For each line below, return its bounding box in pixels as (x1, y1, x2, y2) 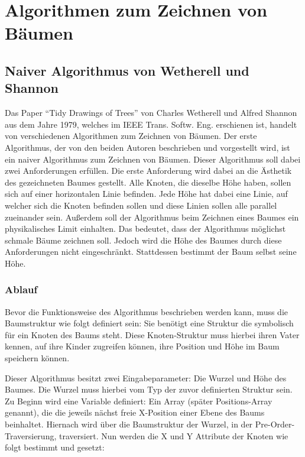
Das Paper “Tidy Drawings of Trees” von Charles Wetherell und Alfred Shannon (5, 106, 297, 119)
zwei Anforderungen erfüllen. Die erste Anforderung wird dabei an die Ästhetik (5, 164, 292, 177)
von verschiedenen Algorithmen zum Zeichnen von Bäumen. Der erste (5, 129, 257, 142)
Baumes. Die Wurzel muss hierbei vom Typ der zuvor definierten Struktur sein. (5, 383, 293, 396)
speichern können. (5, 352, 70, 364)
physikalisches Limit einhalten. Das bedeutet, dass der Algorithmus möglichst (5, 222, 286, 235)
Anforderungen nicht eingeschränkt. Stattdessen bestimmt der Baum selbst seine (5, 245, 297, 258)
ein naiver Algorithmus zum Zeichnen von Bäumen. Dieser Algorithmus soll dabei (5, 153, 301, 165)
